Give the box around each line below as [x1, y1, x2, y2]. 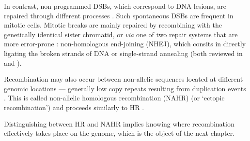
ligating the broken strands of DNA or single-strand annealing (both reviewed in [4, 48, 243, 58]
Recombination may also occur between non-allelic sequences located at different [4, 74, 243, 84]
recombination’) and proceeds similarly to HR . [4, 102, 144, 112]
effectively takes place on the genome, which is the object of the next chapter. [4, 128, 235, 138]
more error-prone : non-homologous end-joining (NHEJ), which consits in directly [4, 39, 246, 49]
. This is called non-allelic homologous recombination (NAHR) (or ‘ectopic [4, 93, 225, 103]
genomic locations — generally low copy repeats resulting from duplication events [4, 83, 246, 93]
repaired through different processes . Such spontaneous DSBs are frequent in [4, 10, 234, 20]
